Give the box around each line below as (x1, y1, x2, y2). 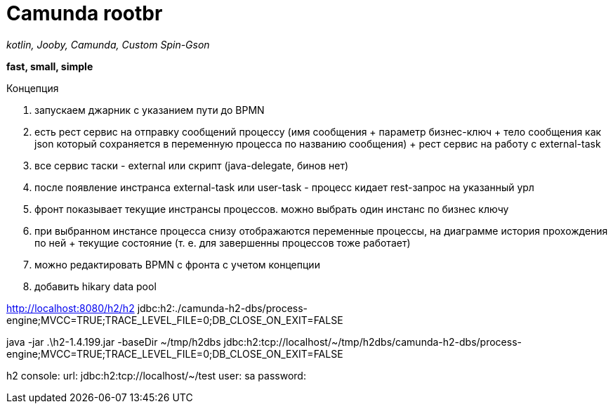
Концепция (6, 82, 59, 94)
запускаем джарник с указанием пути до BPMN (34, 103, 265, 116)
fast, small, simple (6, 60, 93, 72)
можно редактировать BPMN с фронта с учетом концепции (34, 258, 320, 271)
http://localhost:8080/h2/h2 (6, 301, 135, 314)
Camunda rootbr (6, 1, 163, 25)
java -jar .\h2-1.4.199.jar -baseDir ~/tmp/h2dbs (6, 335, 221, 348)
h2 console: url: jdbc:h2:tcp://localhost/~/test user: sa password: (6, 369, 306, 382)
